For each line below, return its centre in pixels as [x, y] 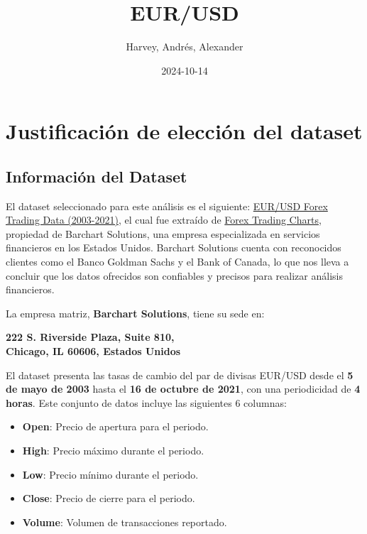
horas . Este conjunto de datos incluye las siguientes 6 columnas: [146, 402]
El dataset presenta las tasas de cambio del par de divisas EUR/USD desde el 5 [180, 375]
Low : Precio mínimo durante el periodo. [110, 474]
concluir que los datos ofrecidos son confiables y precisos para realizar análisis [174, 275]
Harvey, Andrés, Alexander [185, 47]
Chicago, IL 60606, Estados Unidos [93, 351]
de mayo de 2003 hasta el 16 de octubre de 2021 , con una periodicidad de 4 [183, 389]
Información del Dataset [97, 176]
